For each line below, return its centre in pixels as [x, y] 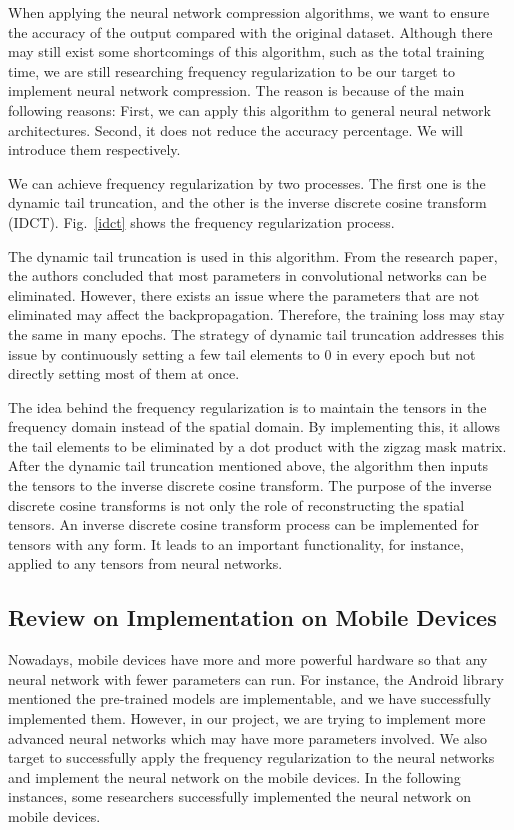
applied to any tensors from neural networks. [145, 563]
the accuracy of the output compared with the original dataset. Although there [250, 31]
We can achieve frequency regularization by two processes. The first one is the [247, 182]
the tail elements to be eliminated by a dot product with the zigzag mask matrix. [257, 445]
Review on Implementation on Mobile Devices [252, 617]
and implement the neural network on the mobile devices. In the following [234, 776]
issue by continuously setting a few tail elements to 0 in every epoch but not [242, 353]
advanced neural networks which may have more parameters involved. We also [248, 737]
